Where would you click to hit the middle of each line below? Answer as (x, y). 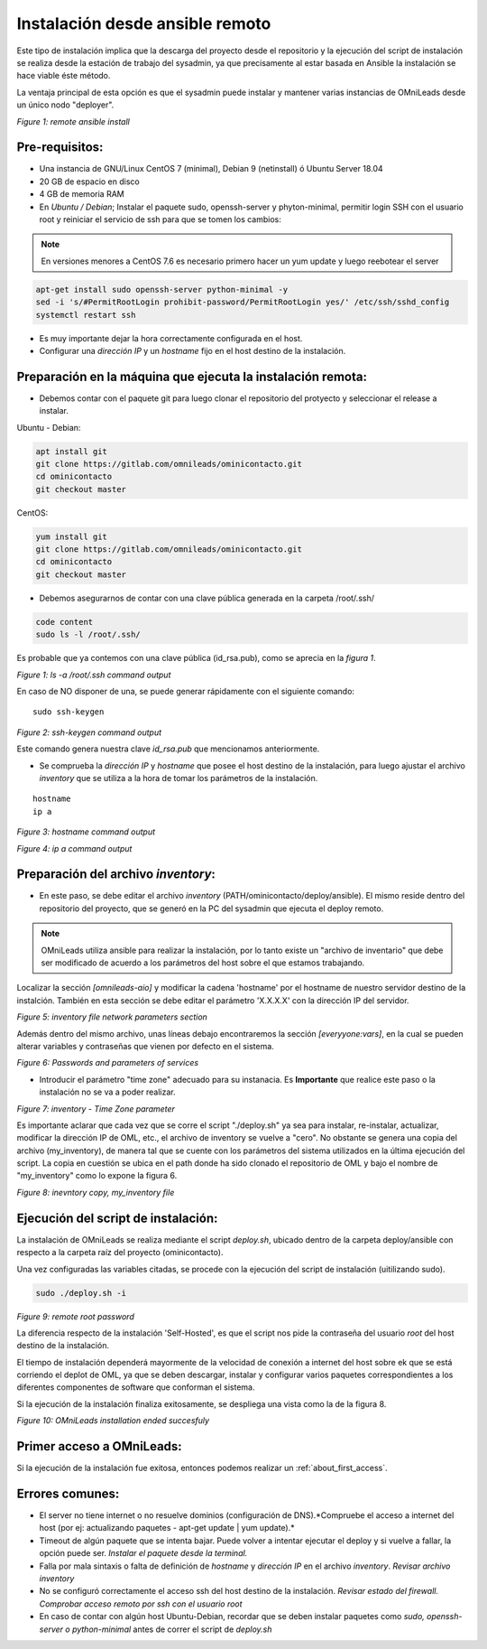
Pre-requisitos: (60, 148)
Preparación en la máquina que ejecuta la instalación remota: (192, 376)
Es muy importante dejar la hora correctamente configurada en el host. (171, 338)
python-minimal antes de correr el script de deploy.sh (172, 1629)
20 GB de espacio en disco (89, 182)
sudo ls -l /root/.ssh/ (88, 635)
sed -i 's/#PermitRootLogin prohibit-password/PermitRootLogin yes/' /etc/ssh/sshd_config (243, 302)
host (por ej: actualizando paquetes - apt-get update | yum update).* (167, 1528)
